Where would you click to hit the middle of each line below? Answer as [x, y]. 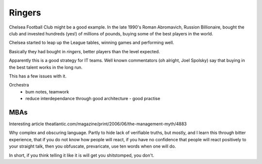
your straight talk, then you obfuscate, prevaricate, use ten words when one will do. [92, 146]
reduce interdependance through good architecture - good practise [93, 99]
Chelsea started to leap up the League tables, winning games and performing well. [91, 43]
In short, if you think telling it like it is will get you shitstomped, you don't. [82, 155]
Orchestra [19, 85]
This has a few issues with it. [38, 76]
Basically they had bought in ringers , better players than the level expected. [84, 51]
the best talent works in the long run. [46, 67]
